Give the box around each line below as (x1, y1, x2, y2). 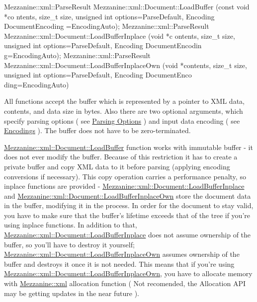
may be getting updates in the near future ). (4, 288, 140, 298)
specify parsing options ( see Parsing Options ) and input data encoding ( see (4, 115, 240, 126)
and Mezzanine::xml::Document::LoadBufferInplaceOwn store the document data (4, 190, 251, 201)
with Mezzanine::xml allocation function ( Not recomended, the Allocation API (4, 278, 246, 289)
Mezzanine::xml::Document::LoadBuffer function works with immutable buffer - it (4, 142, 253, 152)
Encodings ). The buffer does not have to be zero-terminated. (4, 125, 191, 136)
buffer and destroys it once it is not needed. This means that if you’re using (4, 258, 235, 269)
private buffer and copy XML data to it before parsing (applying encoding (4, 161, 230, 171)
